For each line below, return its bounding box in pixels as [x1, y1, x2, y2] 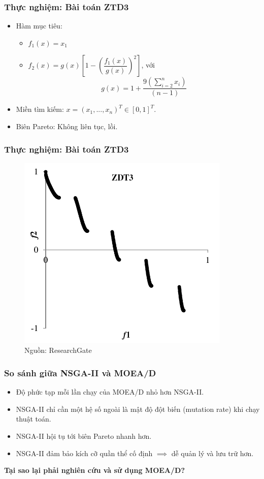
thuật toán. [16, 413, 51, 424]
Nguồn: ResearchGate [24, 345, 92, 355]
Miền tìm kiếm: [16, 104, 64, 114]
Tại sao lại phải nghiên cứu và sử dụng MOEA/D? [4, 465, 185, 475]
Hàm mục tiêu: [16, 20, 62, 31]
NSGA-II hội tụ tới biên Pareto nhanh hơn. [16, 431, 152, 441]
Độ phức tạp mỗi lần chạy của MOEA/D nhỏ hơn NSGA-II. [16, 386, 204, 397]
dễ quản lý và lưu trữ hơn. [171, 447, 254, 458]
